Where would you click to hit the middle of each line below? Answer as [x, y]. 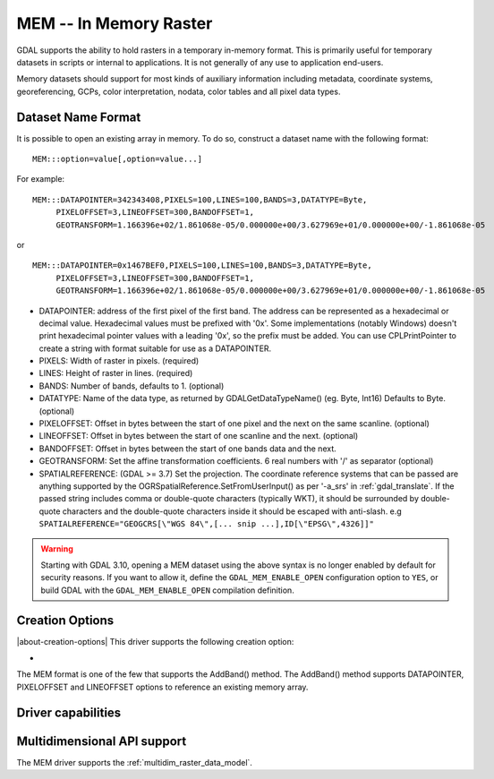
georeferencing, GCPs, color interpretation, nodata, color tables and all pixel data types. [179, 91]
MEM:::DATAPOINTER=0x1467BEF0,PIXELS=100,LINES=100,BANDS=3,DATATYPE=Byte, [202, 265]
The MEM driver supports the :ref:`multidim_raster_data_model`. [134, 762]
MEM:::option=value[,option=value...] [118, 159]
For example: [41, 179]
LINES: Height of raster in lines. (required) [116, 373]
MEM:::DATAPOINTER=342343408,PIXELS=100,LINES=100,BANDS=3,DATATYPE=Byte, [200, 200]
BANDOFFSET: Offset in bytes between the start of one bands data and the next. [188, 449]
